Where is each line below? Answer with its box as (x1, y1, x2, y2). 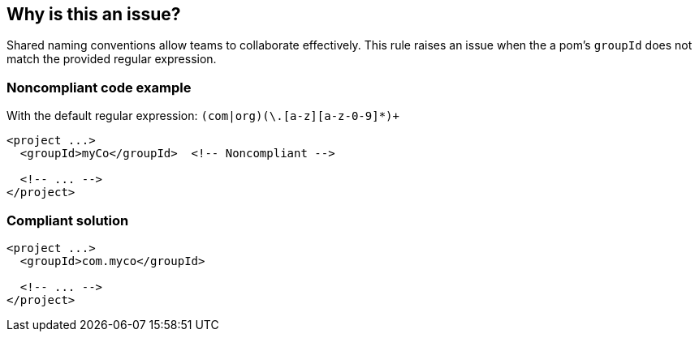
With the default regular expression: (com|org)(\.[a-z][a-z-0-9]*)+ (6, 109, 399, 123)
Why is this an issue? (6, 4, 181, 24)
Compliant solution (6, 212, 129, 229)
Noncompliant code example (6, 79, 192, 96)
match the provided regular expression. (6, 52, 217, 66)
